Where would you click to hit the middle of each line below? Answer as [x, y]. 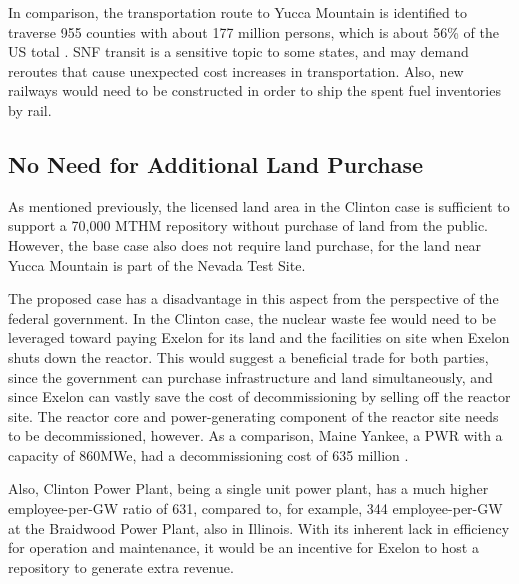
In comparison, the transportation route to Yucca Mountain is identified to [237, 12]
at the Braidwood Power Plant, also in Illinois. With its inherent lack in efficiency [259, 527]
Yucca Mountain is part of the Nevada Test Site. [157, 264]
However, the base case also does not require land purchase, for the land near [245, 244]
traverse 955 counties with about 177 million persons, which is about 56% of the [253, 31]
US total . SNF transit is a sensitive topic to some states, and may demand [238, 51]
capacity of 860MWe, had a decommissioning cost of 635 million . [208, 454]
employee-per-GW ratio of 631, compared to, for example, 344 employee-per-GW [255, 508]
